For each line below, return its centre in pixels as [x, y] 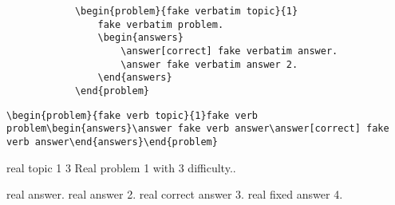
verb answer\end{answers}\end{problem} [112, 142]
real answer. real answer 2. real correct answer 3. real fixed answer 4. [175, 194]
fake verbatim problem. [161, 24]
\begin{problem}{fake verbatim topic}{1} [186, 11]
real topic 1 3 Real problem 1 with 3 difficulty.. [121, 167]
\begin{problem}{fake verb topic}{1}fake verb [132, 115]
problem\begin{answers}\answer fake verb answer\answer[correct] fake [198, 129]
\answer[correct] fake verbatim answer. [229, 51]
